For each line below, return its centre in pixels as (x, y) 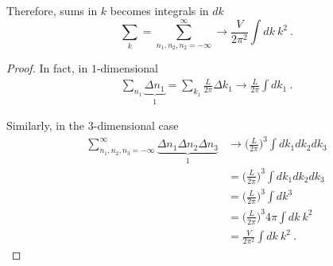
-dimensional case (136, 125)
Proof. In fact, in (47, 68)
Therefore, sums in (52, 10)
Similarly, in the (46, 125)
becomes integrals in (159, 10)
